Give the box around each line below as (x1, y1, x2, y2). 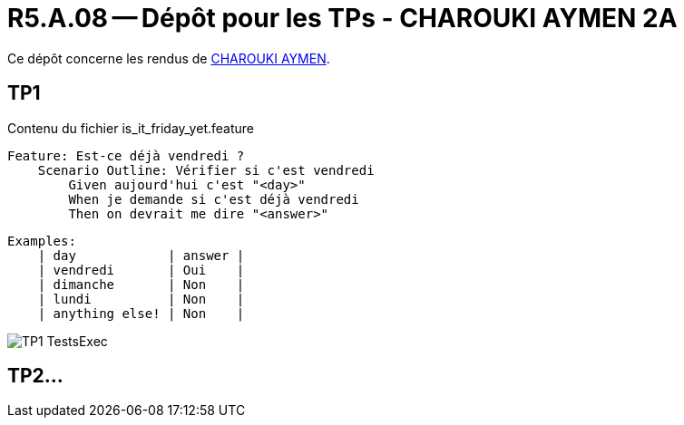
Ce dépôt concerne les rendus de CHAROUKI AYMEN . (7, 50, 330, 66)
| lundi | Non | (37, 291, 245, 306)
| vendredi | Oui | (37, 262, 245, 277)
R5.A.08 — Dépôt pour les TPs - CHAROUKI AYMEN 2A (7, 3, 678, 34)
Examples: (7, 233, 76, 248)
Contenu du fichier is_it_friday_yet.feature (7, 120, 254, 136)
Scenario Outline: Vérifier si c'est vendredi (37, 162, 375, 178)
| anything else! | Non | (37, 305, 245, 321)
